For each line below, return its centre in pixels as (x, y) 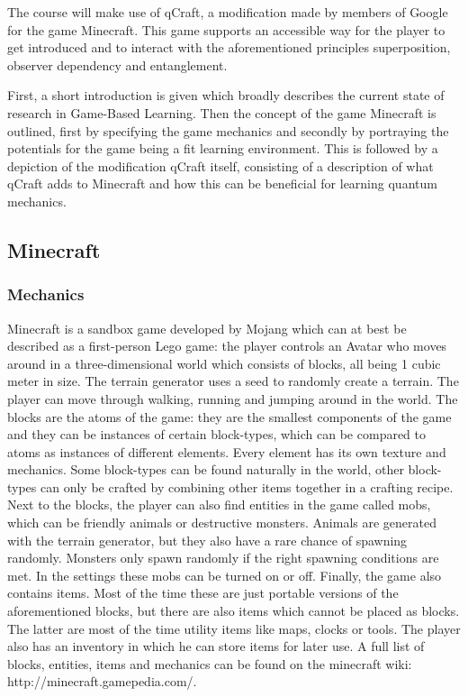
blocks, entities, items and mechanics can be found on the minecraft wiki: (210, 663)
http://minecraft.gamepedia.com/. (102, 681)
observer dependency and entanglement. (117, 64)
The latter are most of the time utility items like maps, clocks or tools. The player (234, 628)
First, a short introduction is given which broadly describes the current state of (226, 95)
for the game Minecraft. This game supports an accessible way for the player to (226, 29)
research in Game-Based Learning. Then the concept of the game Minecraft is (222, 112)
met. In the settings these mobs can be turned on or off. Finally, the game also (225, 575)
